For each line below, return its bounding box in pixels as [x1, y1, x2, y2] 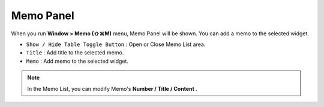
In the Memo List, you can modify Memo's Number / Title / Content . [27, 85, 197, 92]
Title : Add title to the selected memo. [26, 49, 124, 56]
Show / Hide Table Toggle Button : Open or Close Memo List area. [26, 41, 206, 48]
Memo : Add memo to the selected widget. [26, 57, 129, 65]
